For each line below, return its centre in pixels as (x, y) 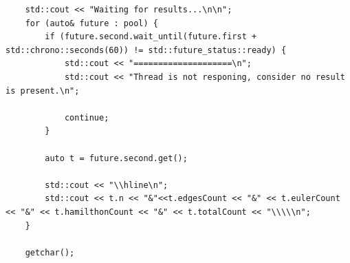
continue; (87, 117)
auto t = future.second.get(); (116, 158)
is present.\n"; (43, 91)
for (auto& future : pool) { (91, 23)
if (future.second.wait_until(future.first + (151, 37)
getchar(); (50, 252)
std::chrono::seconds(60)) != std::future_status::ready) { (146, 50)
